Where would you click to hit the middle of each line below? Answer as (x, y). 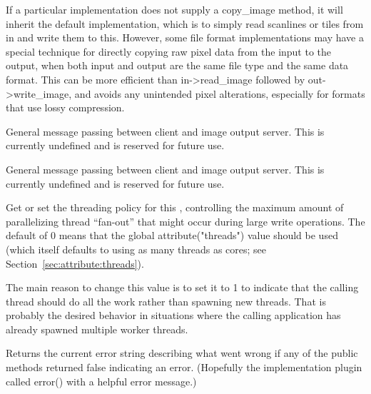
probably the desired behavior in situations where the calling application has (173, 315)
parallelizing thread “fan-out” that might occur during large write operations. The (185, 221)
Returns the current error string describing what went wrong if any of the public (182, 353)
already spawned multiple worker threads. (97, 329)
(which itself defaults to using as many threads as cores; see (136, 249)
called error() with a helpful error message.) (101, 381)
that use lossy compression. (65, 107)
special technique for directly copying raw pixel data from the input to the (169, 51)
